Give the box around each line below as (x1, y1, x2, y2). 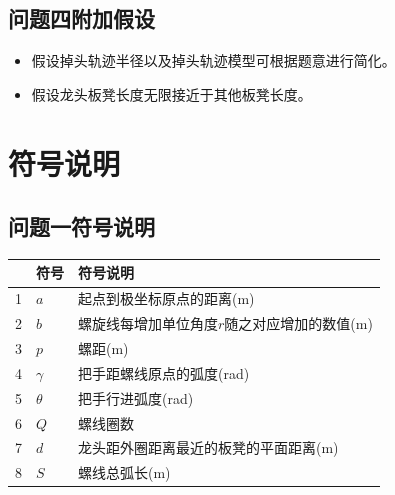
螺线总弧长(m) (78, 462, 171, 483)
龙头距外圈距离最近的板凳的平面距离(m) (78, 437, 339, 458)
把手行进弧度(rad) (78, 387, 194, 408)
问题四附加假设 (8, 3, 155, 34)
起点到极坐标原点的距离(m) (78, 288, 255, 309)
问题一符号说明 (8, 211, 155, 242)
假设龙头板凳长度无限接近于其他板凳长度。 (31, 83, 312, 104)
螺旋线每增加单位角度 (78, 313, 218, 334)
